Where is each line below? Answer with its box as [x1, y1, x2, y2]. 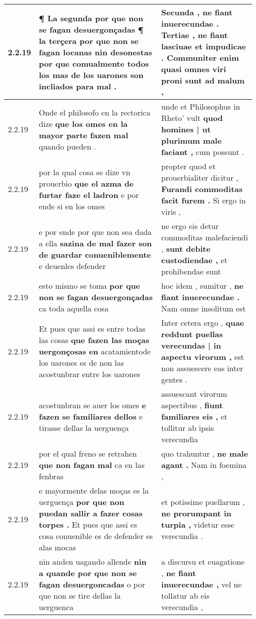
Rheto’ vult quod [161, 112, 223, 123]
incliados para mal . [39, 80, 117, 92]
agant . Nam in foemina [161, 459, 247, 470]
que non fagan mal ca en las [39, 459, 145, 470]
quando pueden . [39, 140, 96, 152]
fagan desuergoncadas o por [39, 579, 145, 590]
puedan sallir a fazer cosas [39, 507, 143, 519]
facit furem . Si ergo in [161, 194, 246, 206]
